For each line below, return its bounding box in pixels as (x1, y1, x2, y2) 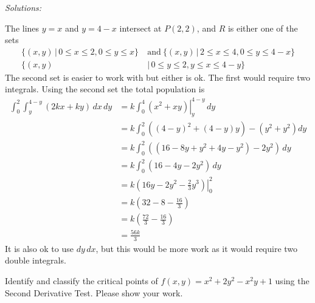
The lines (5, 21, 40, 34)
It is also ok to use (5, 242, 74, 254)
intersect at (119, 21, 162, 34)
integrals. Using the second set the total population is (5, 83, 205, 95)
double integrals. (5, 254, 66, 267)
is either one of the (227, 21, 298, 34)
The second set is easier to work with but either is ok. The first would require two (5, 70, 310, 83)
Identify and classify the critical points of (5, 274, 158, 287)
